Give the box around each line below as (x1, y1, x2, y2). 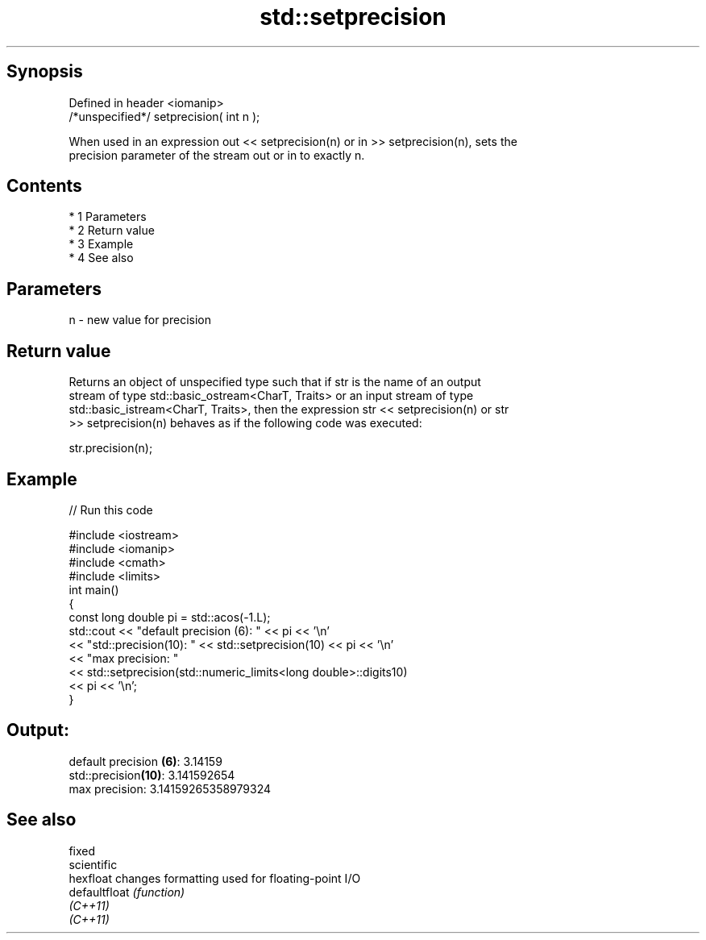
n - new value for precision (69, 313, 211, 327)
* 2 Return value (69, 223, 155, 238)
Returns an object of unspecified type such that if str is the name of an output (69, 375, 481, 389)
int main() (69, 582, 119, 597)
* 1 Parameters (69, 210, 147, 224)
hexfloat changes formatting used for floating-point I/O (69, 871, 361, 885)
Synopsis (6, 61, 83, 82)
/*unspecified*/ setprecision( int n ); (69, 109, 260, 123)
